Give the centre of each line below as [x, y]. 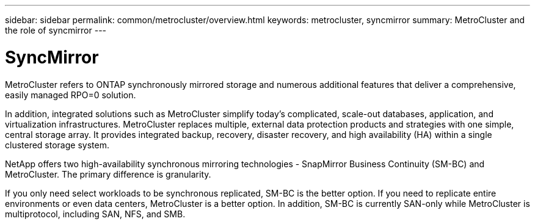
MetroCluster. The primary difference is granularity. [108, 174]
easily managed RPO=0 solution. [71, 95]
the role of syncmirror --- [56, 30]
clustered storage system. [57, 145]
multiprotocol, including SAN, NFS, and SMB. [95, 214]
